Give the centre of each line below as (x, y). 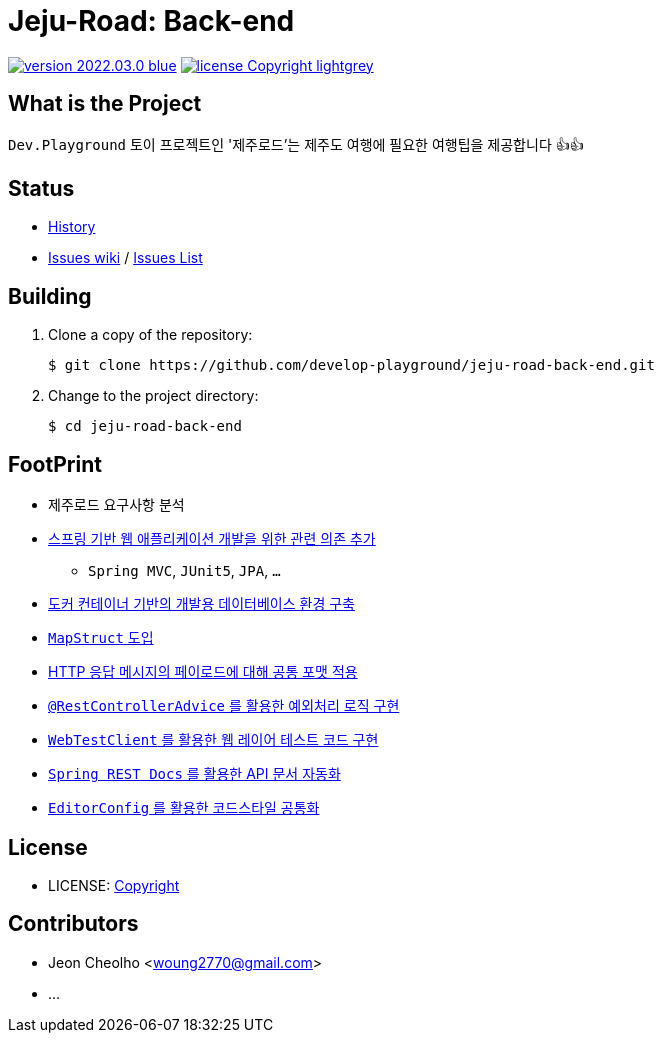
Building (50, 296)
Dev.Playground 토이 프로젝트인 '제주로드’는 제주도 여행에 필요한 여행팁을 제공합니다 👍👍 (296, 144)
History (72, 227)
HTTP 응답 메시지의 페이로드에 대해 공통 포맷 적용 (203, 672)
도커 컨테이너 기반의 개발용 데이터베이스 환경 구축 (201, 604)
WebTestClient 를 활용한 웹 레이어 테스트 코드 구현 (213, 740)
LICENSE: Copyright (114, 885)
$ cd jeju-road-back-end (145, 426)
